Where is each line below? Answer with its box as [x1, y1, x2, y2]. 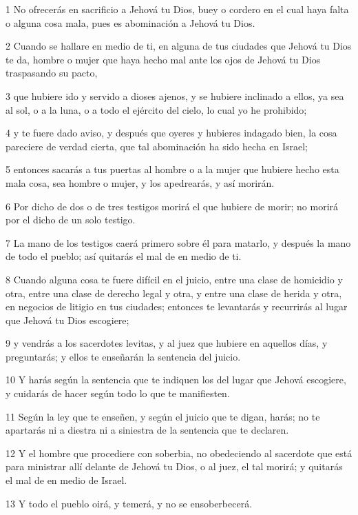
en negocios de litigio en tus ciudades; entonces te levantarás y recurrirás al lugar [6, 299, 348, 314]
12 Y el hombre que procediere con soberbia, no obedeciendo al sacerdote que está [6, 445, 352, 460]
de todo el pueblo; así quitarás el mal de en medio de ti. [6, 249, 242, 263]
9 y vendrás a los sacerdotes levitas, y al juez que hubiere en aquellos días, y [6, 336, 328, 350]
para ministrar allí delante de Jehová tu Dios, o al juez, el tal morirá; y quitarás [6, 459, 343, 474]
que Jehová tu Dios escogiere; [6, 312, 129, 327]
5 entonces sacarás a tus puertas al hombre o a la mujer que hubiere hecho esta [6, 162, 339, 176]
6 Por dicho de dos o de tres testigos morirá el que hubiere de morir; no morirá [6, 199, 339, 213]
